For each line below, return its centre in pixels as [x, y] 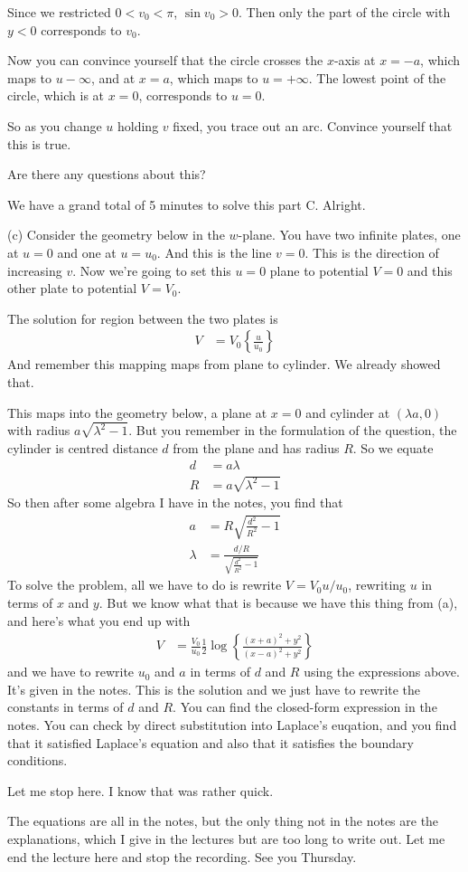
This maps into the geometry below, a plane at [137, 412]
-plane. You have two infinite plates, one [349, 235]
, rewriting [377, 585]
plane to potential [319, 270]
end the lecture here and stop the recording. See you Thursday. [182, 856]
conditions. [37, 760]
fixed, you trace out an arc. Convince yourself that [313, 125]
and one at [87, 252]
